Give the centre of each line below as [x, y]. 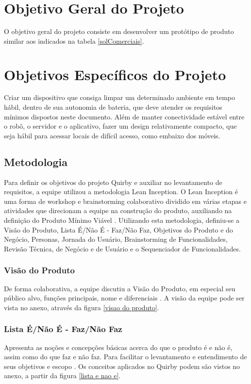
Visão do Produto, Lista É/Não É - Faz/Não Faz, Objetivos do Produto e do [118, 229]
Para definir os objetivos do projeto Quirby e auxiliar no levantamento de [113, 182]
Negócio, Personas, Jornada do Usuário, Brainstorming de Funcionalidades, [116, 239]
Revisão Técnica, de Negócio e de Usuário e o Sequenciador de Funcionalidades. [122, 248]
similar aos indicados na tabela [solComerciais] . [74, 41]
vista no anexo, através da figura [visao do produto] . [82, 307]
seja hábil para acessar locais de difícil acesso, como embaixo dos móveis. [112, 135]
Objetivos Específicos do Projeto [115, 74]
